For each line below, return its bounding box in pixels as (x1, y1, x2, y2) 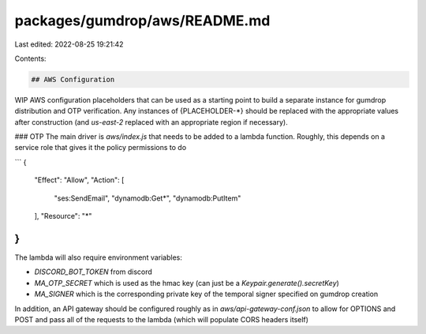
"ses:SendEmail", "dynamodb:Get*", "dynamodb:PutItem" (54, 193, 241, 203)
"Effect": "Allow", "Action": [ (34, 175, 125, 185)
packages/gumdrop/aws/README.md (14, 12, 271, 29)
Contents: (14, 54, 47, 63)
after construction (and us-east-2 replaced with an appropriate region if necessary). (14, 117, 288, 126)
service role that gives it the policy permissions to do (14, 143, 187, 152)
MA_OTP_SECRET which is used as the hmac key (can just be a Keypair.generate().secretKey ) (34, 278, 339, 287)
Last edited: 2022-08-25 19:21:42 (14, 39, 124, 49)
